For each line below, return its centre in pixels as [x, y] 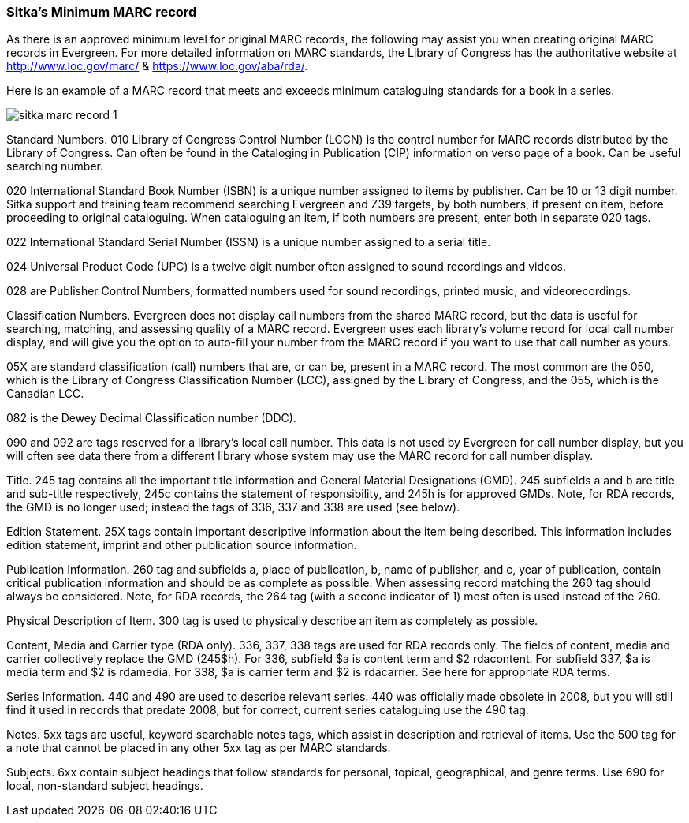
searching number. [55, 166]
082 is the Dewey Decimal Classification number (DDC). [151, 418]
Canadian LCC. [45, 394]
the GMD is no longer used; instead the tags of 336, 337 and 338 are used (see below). [233, 507]
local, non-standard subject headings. [105, 786]
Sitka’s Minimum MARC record [102, 12]
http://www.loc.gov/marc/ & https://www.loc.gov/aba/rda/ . [157, 66]
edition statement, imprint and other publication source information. [182, 545]
